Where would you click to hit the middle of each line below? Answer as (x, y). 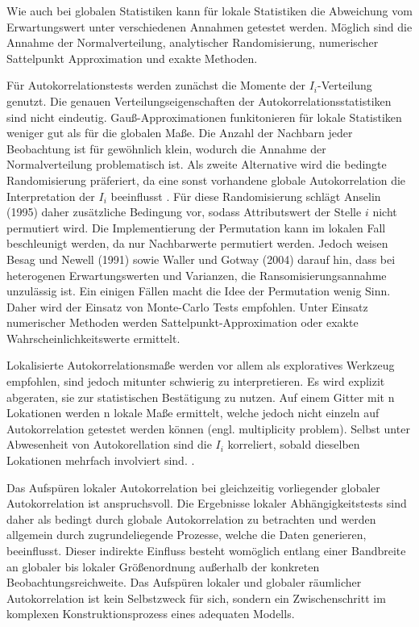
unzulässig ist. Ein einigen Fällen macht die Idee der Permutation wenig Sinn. (199, 291)
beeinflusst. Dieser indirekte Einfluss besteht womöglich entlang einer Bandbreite (206, 550)
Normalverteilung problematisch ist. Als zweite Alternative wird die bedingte (197, 164)
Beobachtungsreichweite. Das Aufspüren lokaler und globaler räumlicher (184, 582)
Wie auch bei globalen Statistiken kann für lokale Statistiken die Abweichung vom (209, 10)
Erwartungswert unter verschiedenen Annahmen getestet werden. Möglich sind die (209, 26)
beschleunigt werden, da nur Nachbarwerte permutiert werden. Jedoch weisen (197, 243)
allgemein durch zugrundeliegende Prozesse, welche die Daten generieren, (187, 535)
